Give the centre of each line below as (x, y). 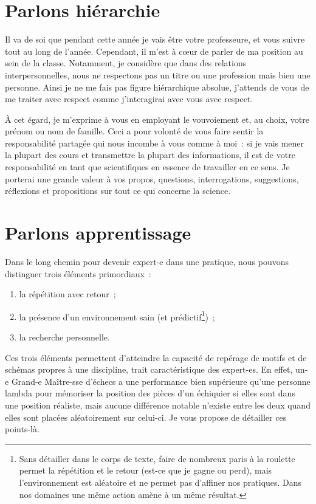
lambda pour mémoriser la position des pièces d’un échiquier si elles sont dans (150, 393)
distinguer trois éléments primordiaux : (78, 273)
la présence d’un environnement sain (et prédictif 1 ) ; (117, 316)
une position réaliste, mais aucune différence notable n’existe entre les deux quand (158, 405)
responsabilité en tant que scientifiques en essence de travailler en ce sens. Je (147, 167)
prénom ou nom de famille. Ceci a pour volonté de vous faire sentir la (134, 131)
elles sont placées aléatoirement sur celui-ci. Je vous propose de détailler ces (146, 417)
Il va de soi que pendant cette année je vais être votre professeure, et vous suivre (155, 39)
